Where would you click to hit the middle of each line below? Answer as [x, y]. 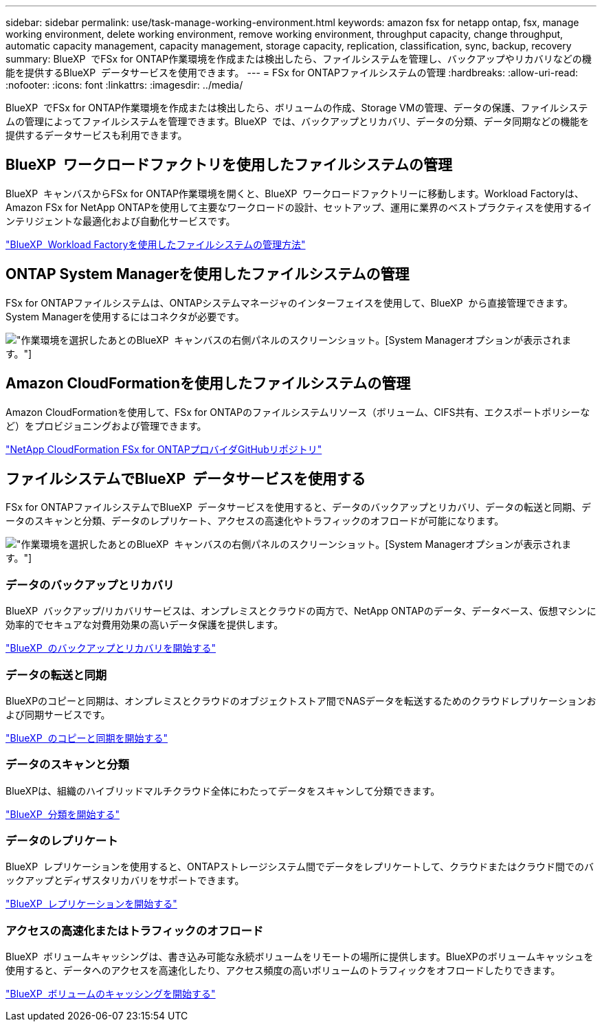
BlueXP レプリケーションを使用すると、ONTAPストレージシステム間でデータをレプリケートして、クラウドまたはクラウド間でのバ [300, 867]
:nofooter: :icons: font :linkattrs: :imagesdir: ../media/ [124, 85]
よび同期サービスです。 [58, 714]
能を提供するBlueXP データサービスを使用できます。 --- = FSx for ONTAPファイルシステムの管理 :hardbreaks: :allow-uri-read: [292, 73]
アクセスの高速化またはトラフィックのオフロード [135, 930]
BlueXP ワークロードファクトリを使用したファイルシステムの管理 [229, 165]
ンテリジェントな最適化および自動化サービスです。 [121, 221]
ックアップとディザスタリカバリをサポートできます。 [125, 881]
